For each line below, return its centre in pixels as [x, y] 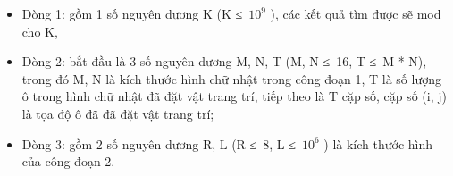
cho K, [40, 31]
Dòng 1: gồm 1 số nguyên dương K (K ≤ [132, 13]
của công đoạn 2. [68, 161]
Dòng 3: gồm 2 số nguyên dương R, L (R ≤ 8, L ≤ [159, 143]
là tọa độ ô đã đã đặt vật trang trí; [118, 113]
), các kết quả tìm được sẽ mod [356, 13]
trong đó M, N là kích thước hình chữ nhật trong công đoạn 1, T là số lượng [231, 78]
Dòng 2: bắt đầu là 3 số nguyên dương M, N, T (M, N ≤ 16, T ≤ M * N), [224, 61]
